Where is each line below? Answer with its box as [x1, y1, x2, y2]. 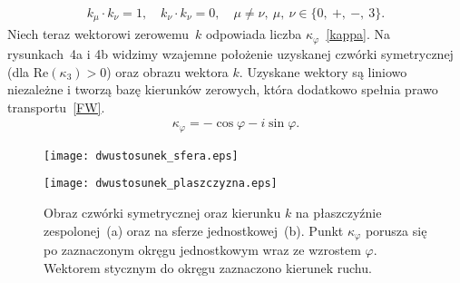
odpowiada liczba [205, 24, 302, 44]
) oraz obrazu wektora [106, 62, 229, 81]
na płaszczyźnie [295, 203, 382, 222]
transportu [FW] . [7, 97, 105, 116]
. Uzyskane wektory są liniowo [239, 62, 407, 81]
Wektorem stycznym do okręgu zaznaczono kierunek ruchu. [44, 258, 372, 277]
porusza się [365, 220, 427, 239]
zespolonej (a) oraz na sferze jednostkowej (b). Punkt [44, 220, 344, 239]
